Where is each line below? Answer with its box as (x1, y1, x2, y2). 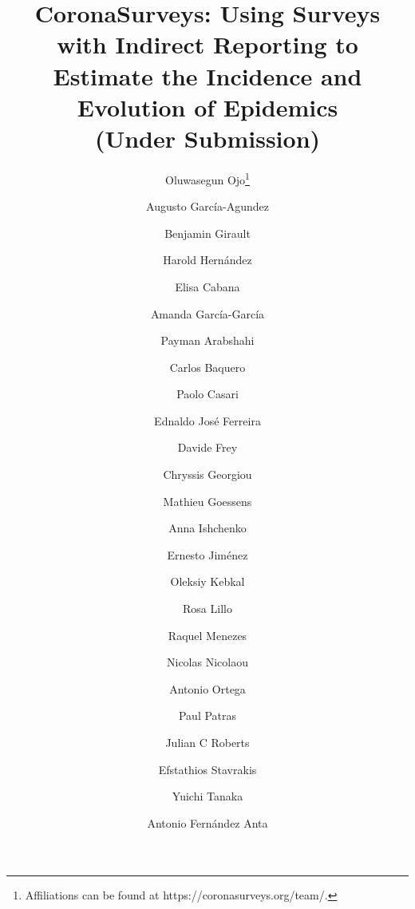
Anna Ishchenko (168, 520, 247, 536)
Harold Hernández (163, 251, 252, 268)
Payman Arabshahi (160, 332, 255, 349)
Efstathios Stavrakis (158, 761, 257, 777)
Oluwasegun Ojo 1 (165, 168, 250, 188)
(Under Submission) (94, 121, 321, 154)
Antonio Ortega (169, 680, 246, 697)
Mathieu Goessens (163, 492, 252, 509)
